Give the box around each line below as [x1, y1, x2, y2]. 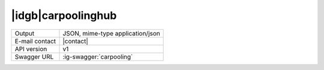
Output [14, 29, 35, 37]
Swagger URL [14, 52, 54, 61]
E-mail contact [14, 37, 56, 45]
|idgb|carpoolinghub [11, 9, 117, 22]
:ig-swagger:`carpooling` [62, 52, 133, 61]
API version [14, 44, 47, 53]
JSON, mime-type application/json [62, 29, 160, 37]
